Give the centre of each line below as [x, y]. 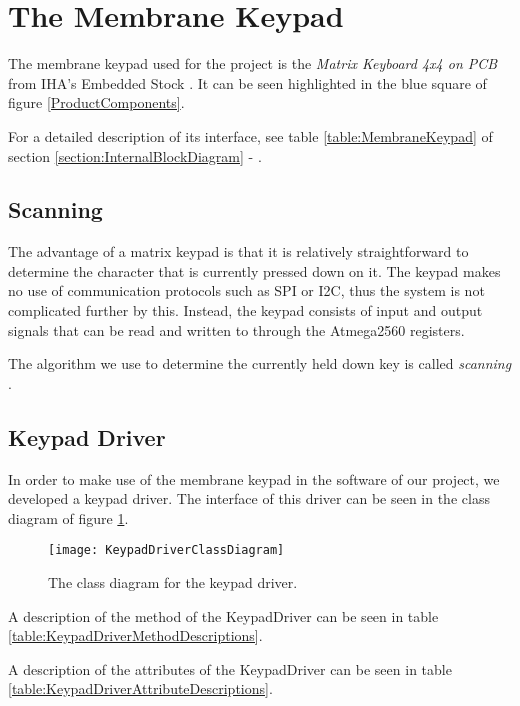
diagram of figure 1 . [68, 517]
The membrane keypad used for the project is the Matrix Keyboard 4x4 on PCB [253, 63]
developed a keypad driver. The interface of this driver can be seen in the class [249, 498]
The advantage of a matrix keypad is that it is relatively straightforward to [238, 251]
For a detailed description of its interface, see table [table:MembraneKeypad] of [250, 135]
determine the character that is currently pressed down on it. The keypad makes [254, 270]
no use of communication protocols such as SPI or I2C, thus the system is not [246, 290]
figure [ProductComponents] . [96, 102]
